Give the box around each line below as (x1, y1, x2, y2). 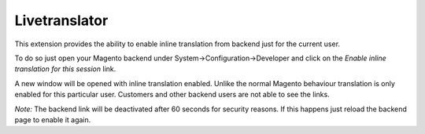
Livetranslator (14, 12, 109, 29)
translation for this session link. (14, 64, 116, 74)
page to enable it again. (14, 114, 91, 125)
